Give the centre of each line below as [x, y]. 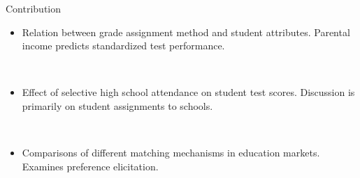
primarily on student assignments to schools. [117, 105]
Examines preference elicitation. [90, 166]
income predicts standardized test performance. [123, 46]
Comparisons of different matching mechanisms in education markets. [171, 153]
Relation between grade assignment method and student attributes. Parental [186, 32]
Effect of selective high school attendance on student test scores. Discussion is [188, 92]
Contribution [34, 8]
